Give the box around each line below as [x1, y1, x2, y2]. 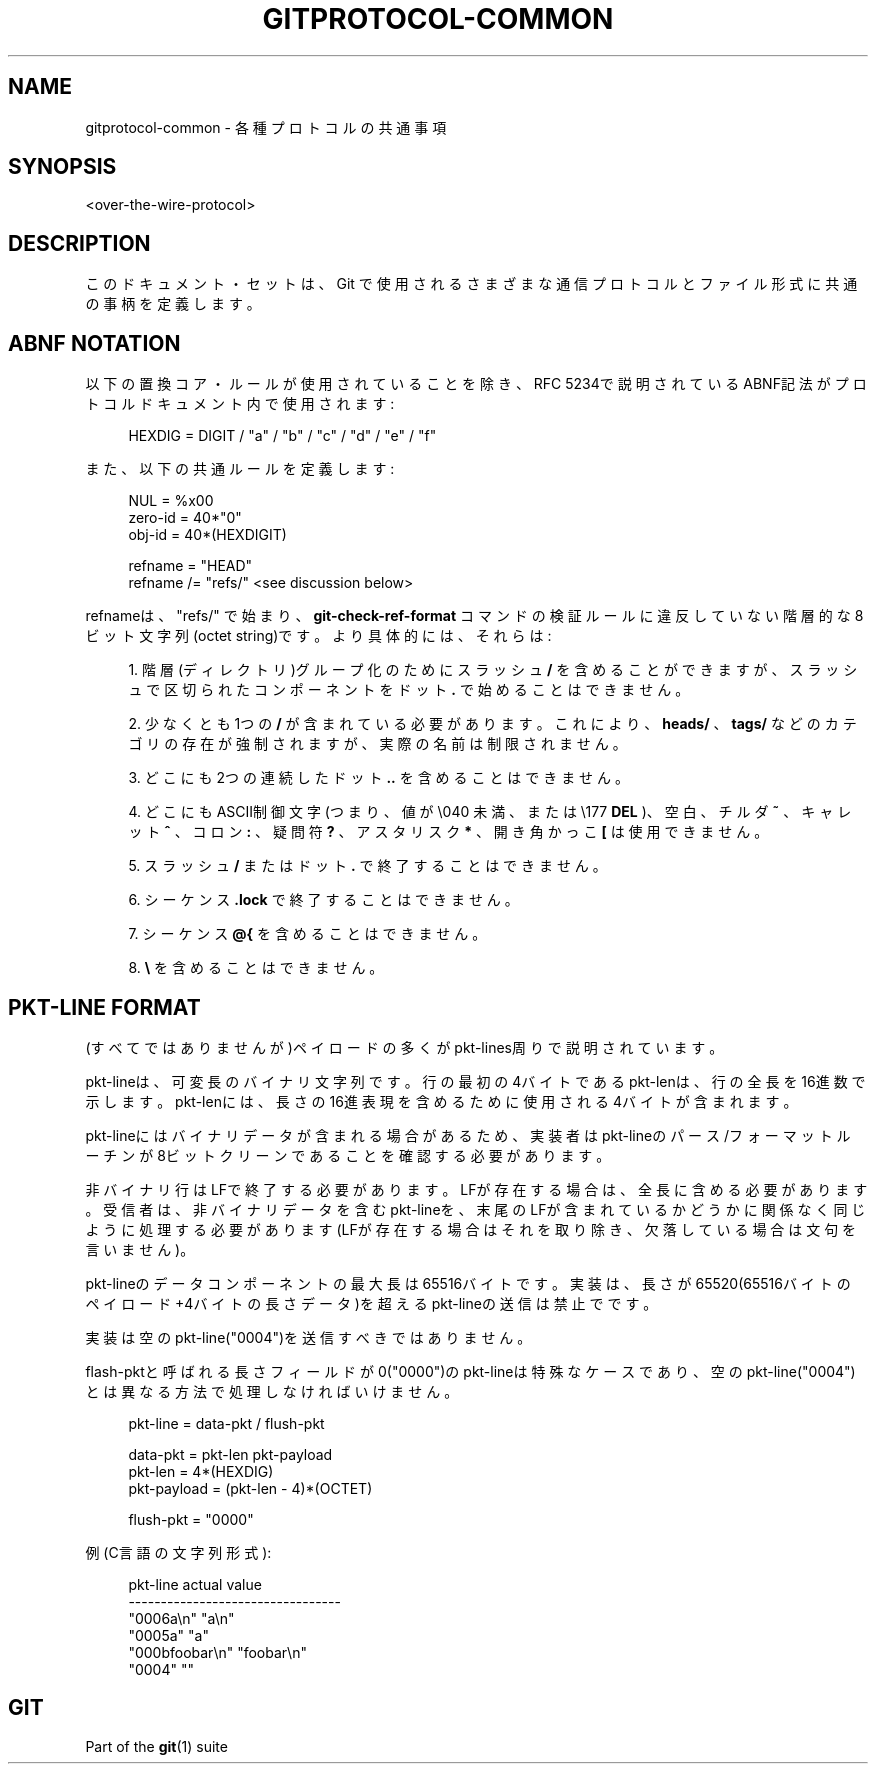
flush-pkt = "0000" [128, 1510, 254, 1528]
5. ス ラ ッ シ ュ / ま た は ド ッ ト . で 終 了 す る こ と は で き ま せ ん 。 [128, 857, 607, 875]
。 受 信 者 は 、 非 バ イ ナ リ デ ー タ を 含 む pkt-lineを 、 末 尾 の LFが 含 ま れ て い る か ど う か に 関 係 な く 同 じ [85, 1200, 866, 1218]
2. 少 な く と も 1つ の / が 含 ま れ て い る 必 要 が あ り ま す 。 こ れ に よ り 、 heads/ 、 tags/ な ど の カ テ [128, 715, 857, 733]
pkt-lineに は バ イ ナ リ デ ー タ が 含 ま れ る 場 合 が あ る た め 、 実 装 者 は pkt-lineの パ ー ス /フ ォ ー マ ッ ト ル [85, 1126, 851, 1144]
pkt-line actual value [128, 1575, 262, 1593]
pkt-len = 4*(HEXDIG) [128, 1462, 274, 1480]
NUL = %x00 [128, 492, 214, 510]
